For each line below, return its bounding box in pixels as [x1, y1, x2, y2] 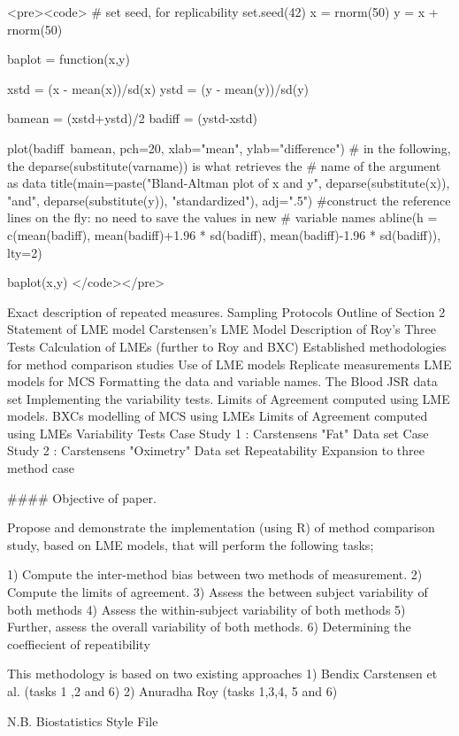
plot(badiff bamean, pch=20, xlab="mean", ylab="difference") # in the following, [7, 138, 451, 157]
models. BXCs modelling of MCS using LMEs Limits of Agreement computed [7, 407, 428, 425]
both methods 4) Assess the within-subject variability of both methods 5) [7, 600, 406, 618]
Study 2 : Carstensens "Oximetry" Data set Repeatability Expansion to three [7, 441, 425, 460]
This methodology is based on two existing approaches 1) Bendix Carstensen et [7, 664, 438, 683]
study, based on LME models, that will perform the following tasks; [7, 535, 374, 554]
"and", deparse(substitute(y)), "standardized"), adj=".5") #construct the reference [7, 190, 451, 209]
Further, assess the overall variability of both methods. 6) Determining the [7, 617, 411, 636]
